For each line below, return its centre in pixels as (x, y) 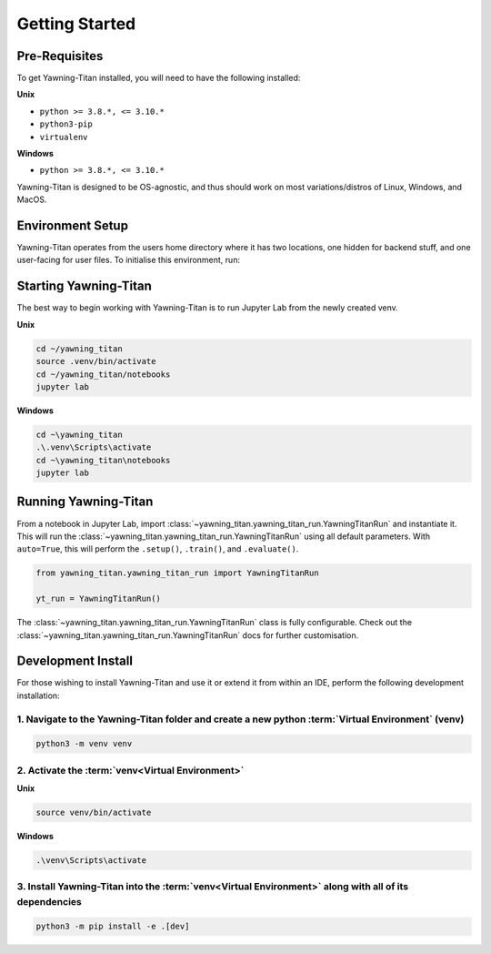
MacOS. (32, 199)
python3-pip (66, 124)
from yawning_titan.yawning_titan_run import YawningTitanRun (177, 573)
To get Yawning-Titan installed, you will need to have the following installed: (159, 78)
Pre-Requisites (60, 56)
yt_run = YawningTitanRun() (98, 599)
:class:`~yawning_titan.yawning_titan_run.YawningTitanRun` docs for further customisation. (188, 635)
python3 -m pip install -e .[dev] (113, 927)
